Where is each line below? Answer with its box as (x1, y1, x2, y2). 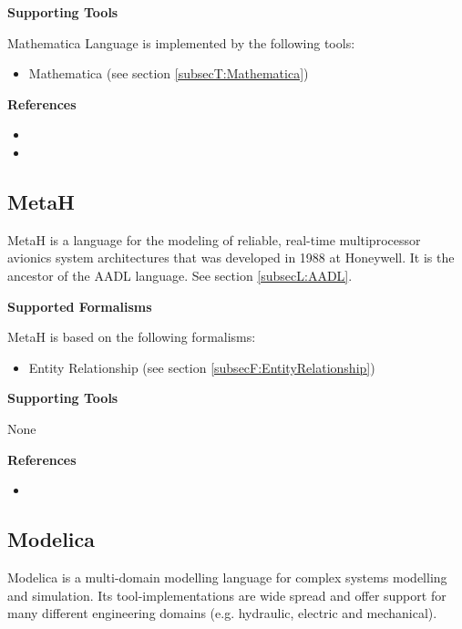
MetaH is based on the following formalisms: (7, 327, 256, 346)
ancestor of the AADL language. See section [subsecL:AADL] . (7, 265, 353, 284)
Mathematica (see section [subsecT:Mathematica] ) (28, 64, 309, 83)
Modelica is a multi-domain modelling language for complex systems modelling (7, 567, 447, 586)
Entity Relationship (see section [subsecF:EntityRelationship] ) (28, 357, 375, 376)
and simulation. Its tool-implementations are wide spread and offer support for (7, 585, 447, 604)
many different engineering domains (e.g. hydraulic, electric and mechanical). (7, 603, 437, 623)
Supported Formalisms (7, 296, 152, 315)
